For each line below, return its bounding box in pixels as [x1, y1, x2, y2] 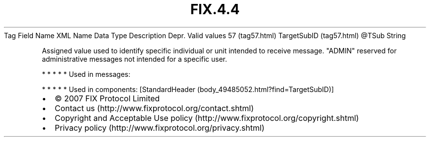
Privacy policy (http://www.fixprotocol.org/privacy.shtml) [54, 122, 265, 133]
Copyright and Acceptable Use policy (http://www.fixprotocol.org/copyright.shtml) [54, 113, 359, 123]
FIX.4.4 [190, 1, 240, 18]
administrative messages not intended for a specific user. [42, 54, 227, 63]
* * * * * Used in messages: [42, 70, 131, 78]
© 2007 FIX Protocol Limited [54, 93, 160, 103]
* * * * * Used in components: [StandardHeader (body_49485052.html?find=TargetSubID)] [42, 85, 334, 94]
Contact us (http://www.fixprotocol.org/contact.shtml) [54, 103, 254, 113]
